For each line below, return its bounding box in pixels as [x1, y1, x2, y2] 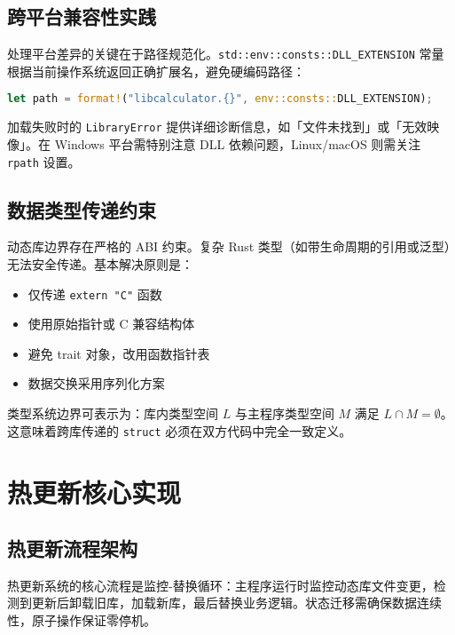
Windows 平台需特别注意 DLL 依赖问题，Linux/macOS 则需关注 [54, 134, 421, 153]
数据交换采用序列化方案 [27, 374, 165, 393]
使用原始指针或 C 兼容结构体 [27, 314, 195, 333]
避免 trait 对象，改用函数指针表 [27, 344, 210, 362]
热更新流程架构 [7, 535, 137, 562]
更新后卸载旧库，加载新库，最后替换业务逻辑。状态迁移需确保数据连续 [31, 593, 442, 612]
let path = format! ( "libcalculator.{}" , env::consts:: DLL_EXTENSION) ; [7, 92, 433, 106]
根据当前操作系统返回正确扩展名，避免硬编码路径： [7, 61, 305, 80]
